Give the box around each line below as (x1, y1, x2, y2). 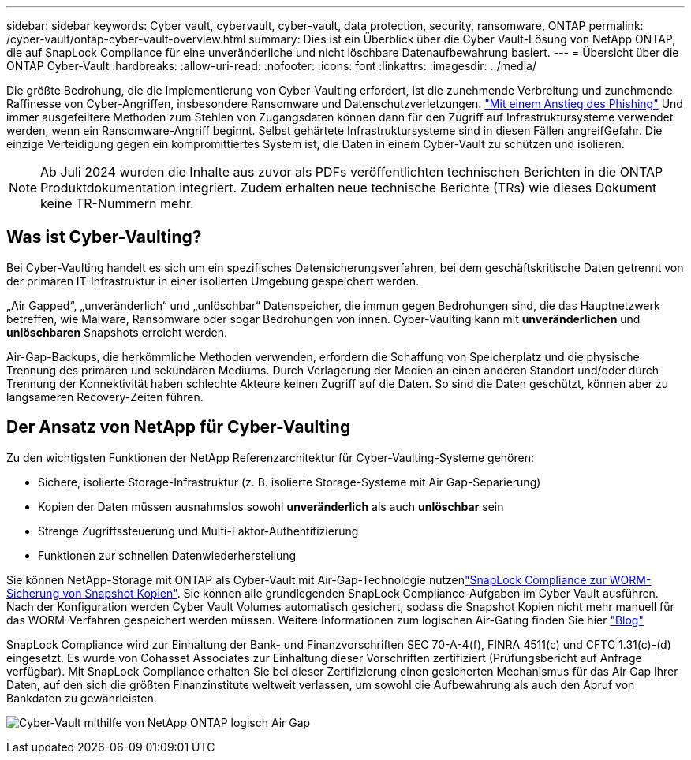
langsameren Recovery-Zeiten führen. (6, 389, 204, 404)
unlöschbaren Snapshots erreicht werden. (6, 325, 228, 339)
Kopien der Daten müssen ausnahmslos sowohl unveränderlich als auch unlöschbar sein (38, 499, 504, 513)
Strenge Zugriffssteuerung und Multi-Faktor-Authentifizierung (38, 523, 359, 538)
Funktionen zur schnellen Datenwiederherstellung (38, 548, 297, 562)
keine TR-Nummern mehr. (40, 196, 194, 211)
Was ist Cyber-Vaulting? (6, 227, 202, 248)
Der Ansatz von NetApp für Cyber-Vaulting (6, 417, 351, 438)
